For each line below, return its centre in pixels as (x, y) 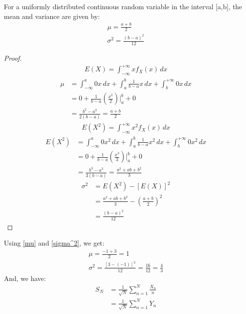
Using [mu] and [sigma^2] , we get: (54, 243)
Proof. (13, 58)
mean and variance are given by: (52, 16)
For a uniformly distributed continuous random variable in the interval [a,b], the (123, 6)
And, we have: (25, 278)
